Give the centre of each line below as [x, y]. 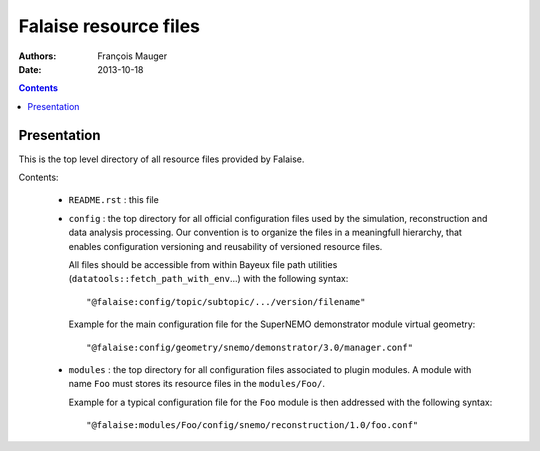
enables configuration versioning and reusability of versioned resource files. [225, 246]
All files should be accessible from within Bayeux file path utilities [203, 264]
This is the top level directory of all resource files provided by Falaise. [161, 159]
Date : [30, 69]
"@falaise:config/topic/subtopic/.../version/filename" [226, 301]
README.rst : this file [113, 200]
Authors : [37, 56]
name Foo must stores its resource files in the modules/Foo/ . [196, 384]
